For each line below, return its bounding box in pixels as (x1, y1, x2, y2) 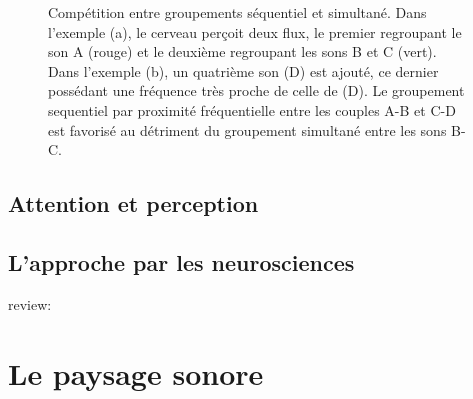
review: (8, 293, 52, 314)
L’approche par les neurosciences (8, 246, 355, 277)
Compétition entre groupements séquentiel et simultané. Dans (48, 2, 427, 22)
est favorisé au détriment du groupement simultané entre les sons (48, 119, 447, 140)
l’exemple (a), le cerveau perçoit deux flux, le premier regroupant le (48, 21, 462, 42)
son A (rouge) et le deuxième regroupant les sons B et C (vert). (48, 41, 437, 62)
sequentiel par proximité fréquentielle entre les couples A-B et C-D (48, 99, 456, 120)
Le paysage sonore (8, 352, 264, 393)
